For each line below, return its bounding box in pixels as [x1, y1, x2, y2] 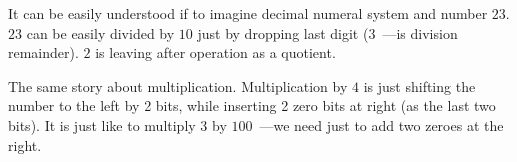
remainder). [8, 42, 79, 63]
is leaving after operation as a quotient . [95, 42, 336, 63]
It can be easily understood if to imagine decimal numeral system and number [8, 3, 488, 23]
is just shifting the [363, 75, 476, 96]
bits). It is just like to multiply [8, 114, 196, 135]
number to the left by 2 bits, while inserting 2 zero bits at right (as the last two [8, 95, 496, 116]
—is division [382, 22, 458, 43]
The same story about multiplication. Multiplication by [8, 75, 348, 96]
